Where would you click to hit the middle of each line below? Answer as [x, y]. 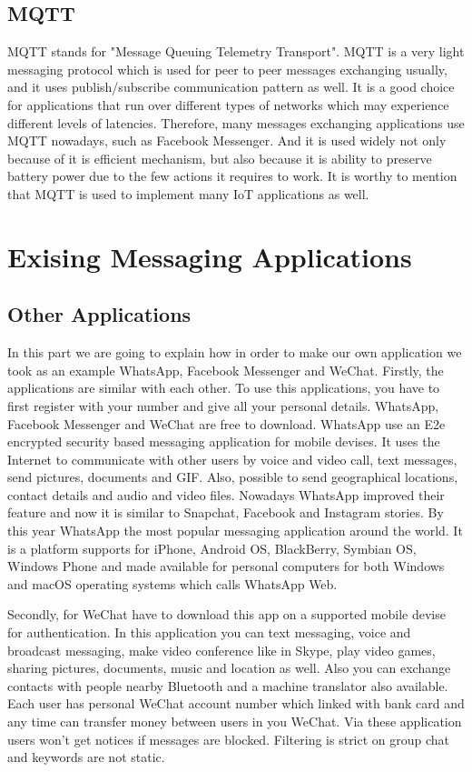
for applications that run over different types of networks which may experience [228, 104]
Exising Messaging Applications [210, 256]
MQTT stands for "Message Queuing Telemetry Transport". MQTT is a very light [236, 51]
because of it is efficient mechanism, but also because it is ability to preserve [220, 158]
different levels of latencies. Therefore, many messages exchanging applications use [236, 122]
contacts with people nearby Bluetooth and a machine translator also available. [228, 685]
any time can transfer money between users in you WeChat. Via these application [235, 721]
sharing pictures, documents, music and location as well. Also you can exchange [229, 668]
